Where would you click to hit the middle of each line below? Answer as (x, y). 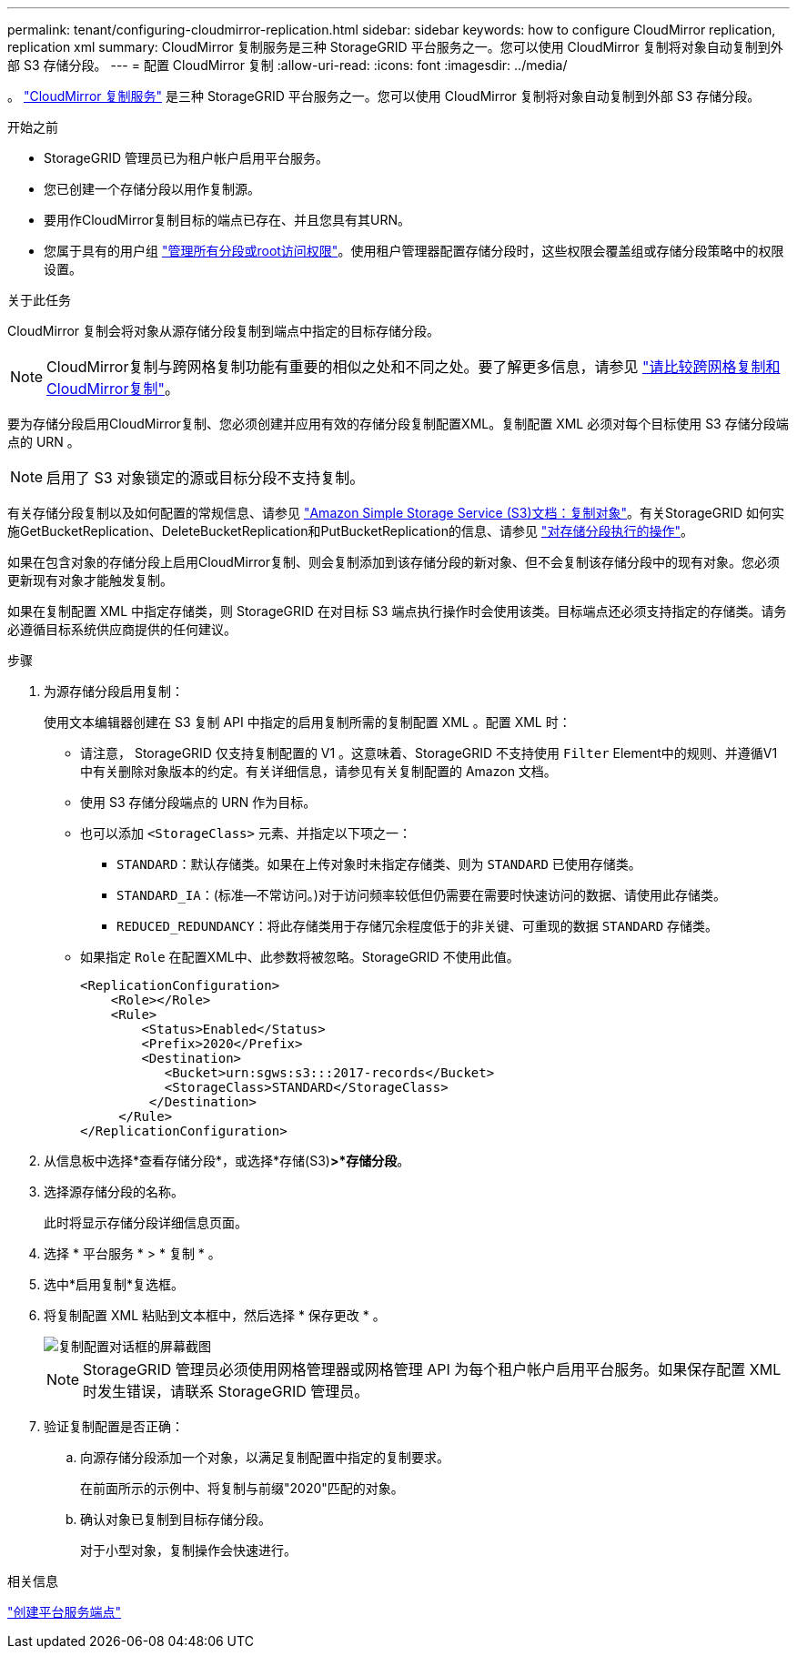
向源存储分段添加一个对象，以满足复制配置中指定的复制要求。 (265, 1457)
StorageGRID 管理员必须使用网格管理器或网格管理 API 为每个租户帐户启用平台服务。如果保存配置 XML (432, 1369)
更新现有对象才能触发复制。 (90, 580)
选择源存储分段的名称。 (114, 1192)
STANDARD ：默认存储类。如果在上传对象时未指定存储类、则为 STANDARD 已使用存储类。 (379, 864)
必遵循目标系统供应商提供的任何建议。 (122, 629)
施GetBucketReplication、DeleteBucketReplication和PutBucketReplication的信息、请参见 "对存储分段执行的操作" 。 (350, 531)
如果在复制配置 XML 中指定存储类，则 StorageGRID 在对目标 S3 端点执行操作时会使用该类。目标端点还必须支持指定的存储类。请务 (397, 611)
